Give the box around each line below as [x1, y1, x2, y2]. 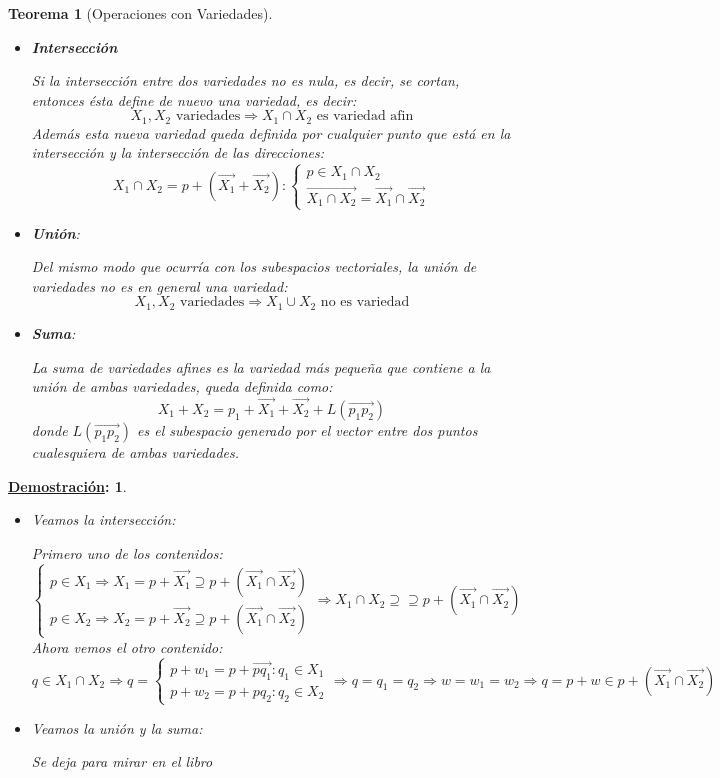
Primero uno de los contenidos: [31, 542, 223, 563]
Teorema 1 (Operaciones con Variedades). [8, 3, 273, 23]
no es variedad [320, 295, 410, 310]
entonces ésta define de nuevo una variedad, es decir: [31, 89, 357, 110]
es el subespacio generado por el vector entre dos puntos [137, 419, 478, 440]
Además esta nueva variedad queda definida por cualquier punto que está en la [31, 122, 511, 143]
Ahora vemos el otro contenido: [31, 636, 223, 657]
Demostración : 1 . [8, 475, 127, 496]
